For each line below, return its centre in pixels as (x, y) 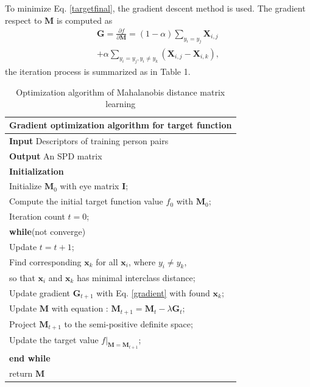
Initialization (37, 171)
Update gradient (40, 292)
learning (121, 104)
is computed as (85, 20)
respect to (23, 20)
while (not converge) (48, 231)
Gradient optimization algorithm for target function (121, 125)
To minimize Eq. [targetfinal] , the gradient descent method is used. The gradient (155, 8)
